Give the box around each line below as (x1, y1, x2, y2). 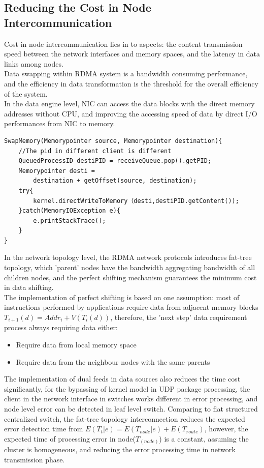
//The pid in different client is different (18, 147, 172, 155)
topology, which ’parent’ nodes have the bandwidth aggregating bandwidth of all (4, 262, 255, 273)
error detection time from (4, 423, 83, 434)
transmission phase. (4, 454, 65, 464)
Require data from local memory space (16, 339, 137, 350)
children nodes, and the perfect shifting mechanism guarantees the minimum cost (4, 272, 257, 282)
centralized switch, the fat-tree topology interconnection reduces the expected (4, 413, 245, 424)
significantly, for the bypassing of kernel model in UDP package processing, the (4, 383, 250, 394)
